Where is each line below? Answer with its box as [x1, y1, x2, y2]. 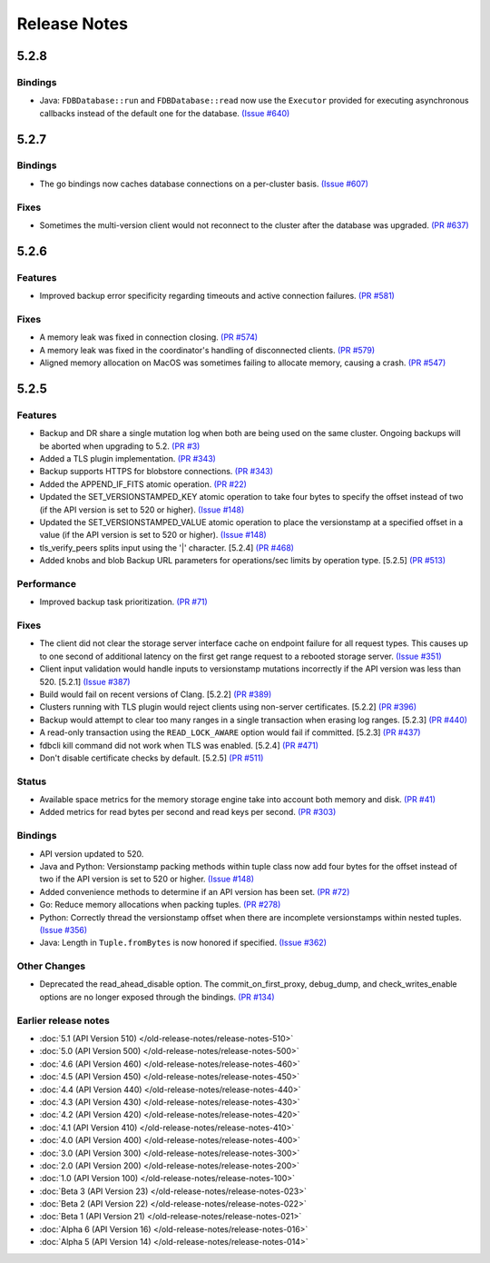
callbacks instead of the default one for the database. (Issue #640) [39, 107, 290, 118]
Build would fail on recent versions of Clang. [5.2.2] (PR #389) [39, 689, 272, 700]
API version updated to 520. [39, 848, 144, 859]
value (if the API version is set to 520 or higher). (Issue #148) [39, 530, 267, 541]
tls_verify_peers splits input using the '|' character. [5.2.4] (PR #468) [39, 542, 295, 553]
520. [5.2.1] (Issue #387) [39, 676, 131, 687]
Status [16, 775, 47, 788]
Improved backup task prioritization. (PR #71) [39, 596, 208, 608]
